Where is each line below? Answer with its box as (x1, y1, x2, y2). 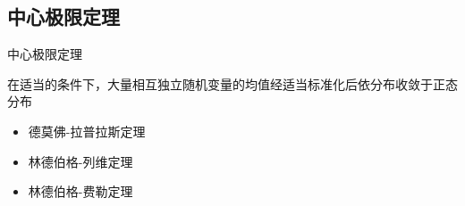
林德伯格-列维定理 (28, 152, 133, 170)
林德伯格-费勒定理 (28, 182, 133, 201)
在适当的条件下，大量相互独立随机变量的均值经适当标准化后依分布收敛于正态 (7, 74, 458, 93)
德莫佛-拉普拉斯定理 (28, 121, 146, 140)
